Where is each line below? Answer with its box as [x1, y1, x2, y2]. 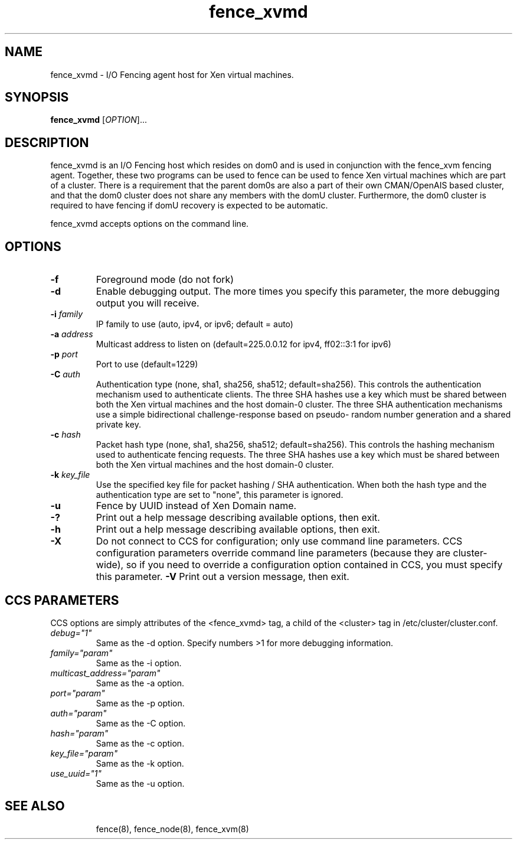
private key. [96, 419, 141, 430]
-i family [50, 309, 83, 320]
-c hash [50, 429, 81, 440]
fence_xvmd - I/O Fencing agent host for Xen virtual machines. [50, 69, 294, 80]
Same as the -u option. [96, 778, 185, 788]
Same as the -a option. [96, 677, 185, 688]
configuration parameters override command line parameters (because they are [96, 547, 451, 559]
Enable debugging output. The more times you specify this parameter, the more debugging [96, 285, 500, 298]
